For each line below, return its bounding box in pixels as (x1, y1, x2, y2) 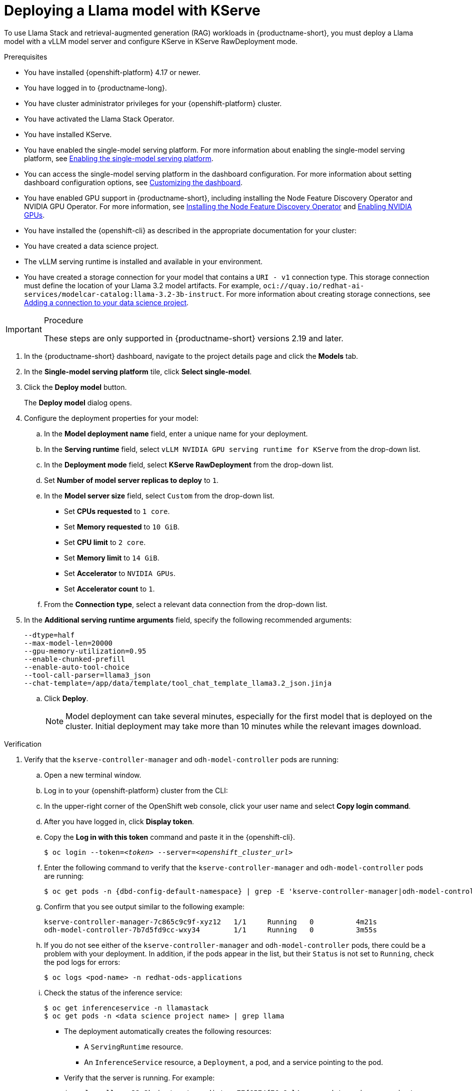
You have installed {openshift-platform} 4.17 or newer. (24, 68, 200, 77)
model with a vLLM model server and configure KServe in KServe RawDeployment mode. (4, 37, 298, 46)
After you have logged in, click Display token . (44, 817, 194, 826)
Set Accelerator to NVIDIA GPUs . (64, 569, 176, 578)
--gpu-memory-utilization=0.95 (24, 647, 146, 655)
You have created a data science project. (24, 241, 159, 250)
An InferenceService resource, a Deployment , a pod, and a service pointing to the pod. (84, 1057, 383, 1066)
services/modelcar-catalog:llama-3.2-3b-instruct (24, 290, 222, 298)
